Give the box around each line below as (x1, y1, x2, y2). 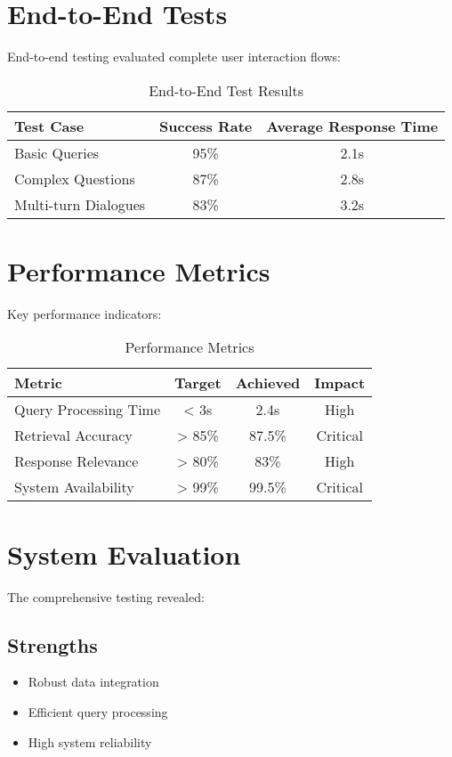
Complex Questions (14, 167, 135, 189)
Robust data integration (28, 672, 159, 691)
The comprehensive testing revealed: (7, 587, 205, 606)
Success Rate (159, 115, 253, 136)
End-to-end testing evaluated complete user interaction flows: (7, 47, 341, 66)
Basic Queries (14, 142, 100, 163)
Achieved (235, 372, 301, 394)
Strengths (7, 631, 98, 658)
